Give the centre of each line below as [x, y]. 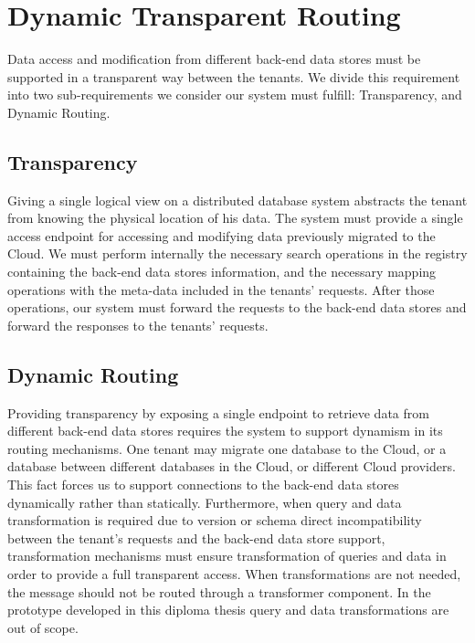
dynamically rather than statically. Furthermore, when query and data [205, 502]
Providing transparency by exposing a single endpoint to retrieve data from [218, 412]
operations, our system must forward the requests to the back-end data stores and [237, 307]
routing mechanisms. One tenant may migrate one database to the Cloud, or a [227, 448]
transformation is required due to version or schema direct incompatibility [215, 520]
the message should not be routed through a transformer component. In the [219, 591]
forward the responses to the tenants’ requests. [138, 325]
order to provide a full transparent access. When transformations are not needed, [234, 574]
